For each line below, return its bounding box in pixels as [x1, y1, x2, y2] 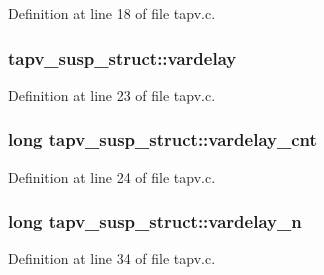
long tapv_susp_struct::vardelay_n [8, 209, 302, 234]
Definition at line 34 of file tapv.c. [8, 248, 216, 269]
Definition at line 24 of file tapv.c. [8, 166, 216, 187]
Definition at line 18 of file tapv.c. [8, 3, 216, 23]
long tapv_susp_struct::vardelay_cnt [8, 127, 317, 152]
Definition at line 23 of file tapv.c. [8, 84, 216, 105]
